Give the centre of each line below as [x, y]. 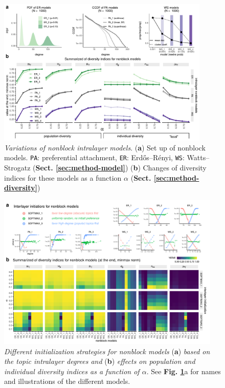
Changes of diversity [175, 167]
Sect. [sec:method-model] [80, 167]
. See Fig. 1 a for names [184, 371]
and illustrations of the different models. [67, 381]
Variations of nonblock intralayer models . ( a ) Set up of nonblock [105, 147]
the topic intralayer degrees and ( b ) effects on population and [100, 361]
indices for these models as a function [63, 177]
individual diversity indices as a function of [72, 371]
